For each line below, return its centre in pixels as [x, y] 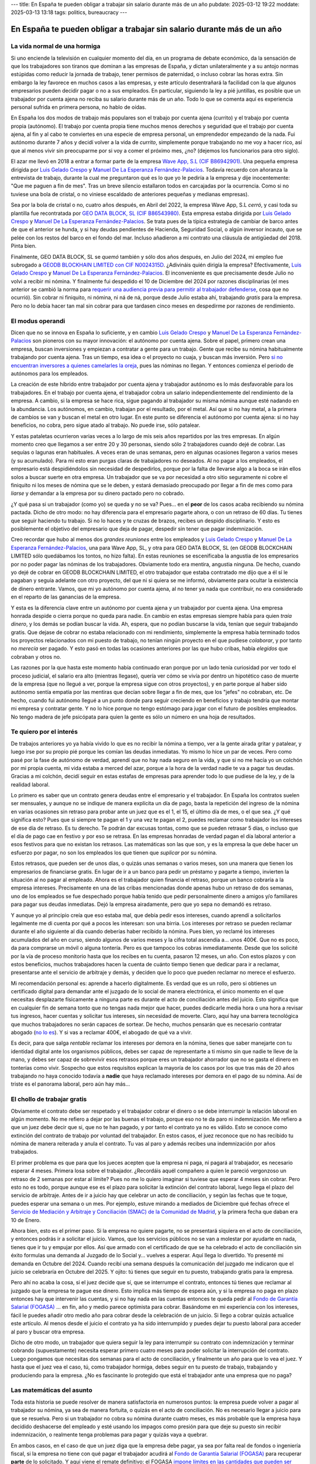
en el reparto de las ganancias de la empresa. [66, 597]
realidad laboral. [30, 784]
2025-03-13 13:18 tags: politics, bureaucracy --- [69, 12]
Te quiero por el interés [44, 732]
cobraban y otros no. [36, 656]
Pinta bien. [24, 246]
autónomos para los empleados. [50, 373]
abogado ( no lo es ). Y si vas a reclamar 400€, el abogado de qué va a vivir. [102, 1032]
